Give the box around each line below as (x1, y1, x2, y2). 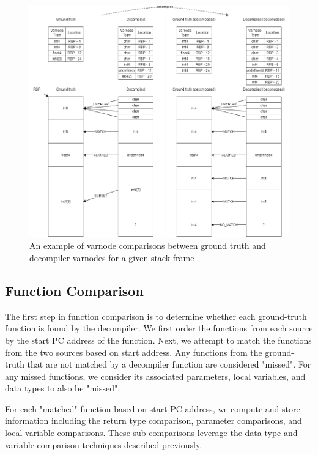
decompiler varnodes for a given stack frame (29, 251, 194, 264)
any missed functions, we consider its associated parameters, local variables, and (5, 369, 306, 382)
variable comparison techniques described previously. (5, 438, 202, 451)
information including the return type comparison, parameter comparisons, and (5, 414, 302, 427)
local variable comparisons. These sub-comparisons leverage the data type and (5, 426, 298, 439)
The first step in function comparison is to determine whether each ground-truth (5, 309, 307, 322)
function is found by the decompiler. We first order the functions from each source (5, 322, 313, 335)
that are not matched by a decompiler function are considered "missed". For (27, 358, 311, 371)
